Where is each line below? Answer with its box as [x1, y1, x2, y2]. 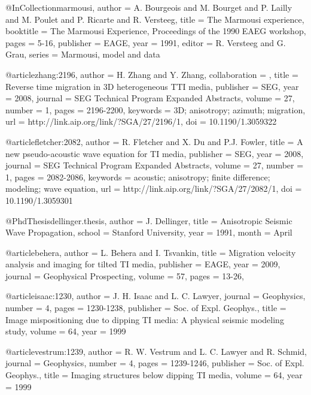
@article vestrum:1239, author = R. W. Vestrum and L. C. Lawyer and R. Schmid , [5, 345, 307, 357]
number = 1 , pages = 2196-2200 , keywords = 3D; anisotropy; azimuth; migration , [5, 103, 306, 116]
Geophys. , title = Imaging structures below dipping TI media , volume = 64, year [5, 369, 303, 381]
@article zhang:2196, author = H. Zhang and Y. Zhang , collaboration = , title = [5, 68, 298, 80]
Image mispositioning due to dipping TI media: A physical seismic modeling [5, 313, 284, 325]
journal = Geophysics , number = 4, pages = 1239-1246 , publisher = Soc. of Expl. [5, 357, 304, 369]
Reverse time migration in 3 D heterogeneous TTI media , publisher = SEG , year [5, 80, 299, 92]
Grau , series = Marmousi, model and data [5, 48, 160, 61]
